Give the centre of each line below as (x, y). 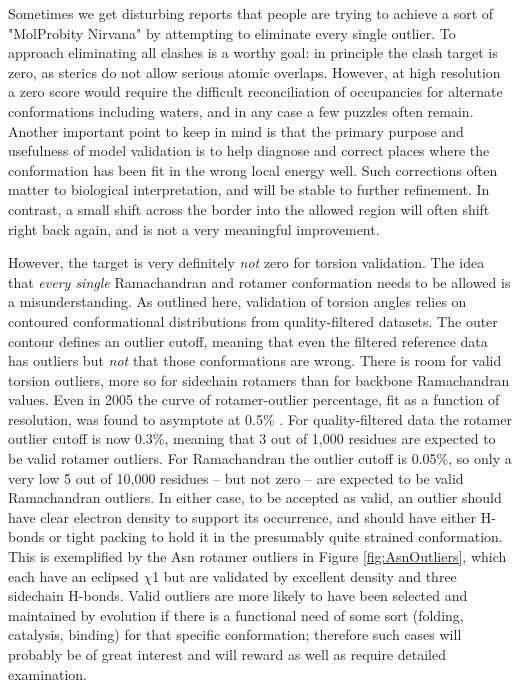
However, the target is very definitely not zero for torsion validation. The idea (246, 262)
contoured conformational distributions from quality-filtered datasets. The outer (253, 320)
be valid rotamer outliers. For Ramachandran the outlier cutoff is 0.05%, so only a (260, 458)
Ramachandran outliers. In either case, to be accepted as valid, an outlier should (255, 497)
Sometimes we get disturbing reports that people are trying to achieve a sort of (251, 13)
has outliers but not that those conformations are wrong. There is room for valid (255, 360)
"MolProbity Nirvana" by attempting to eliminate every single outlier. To (232, 32)
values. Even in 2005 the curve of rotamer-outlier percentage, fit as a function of (254, 399)
